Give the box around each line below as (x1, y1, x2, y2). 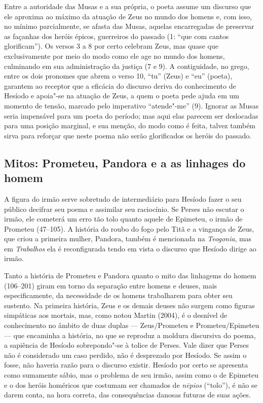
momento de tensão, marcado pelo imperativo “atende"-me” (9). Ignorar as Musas (4, 100, 259, 111)
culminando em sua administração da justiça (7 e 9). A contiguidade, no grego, (4, 60, 249, 71)
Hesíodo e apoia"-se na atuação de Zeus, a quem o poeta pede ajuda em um (4, 90, 239, 101)
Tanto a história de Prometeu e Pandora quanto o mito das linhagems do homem (4, 270, 256, 281)
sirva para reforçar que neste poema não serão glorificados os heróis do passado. (4, 130, 252, 140)
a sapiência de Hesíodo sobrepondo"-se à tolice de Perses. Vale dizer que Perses (4, 340, 249, 350)
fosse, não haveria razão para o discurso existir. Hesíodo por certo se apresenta (4, 359, 248, 370)
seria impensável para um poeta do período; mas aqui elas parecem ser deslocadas (4, 110, 258, 121)
